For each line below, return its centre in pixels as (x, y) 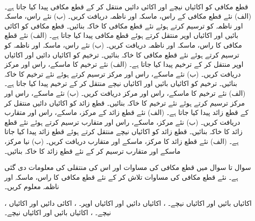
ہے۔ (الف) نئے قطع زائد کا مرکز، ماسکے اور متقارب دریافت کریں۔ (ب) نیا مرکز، (122, 141)
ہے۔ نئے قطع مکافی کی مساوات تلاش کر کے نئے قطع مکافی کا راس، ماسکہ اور (121, 177)
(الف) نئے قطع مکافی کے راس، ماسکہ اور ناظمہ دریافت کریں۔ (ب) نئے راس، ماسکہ (128, 16)
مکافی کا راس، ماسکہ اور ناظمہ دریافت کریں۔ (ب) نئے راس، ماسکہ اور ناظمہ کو (123, 44)
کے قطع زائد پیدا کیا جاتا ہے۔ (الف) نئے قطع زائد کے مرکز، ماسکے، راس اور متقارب (127, 112)
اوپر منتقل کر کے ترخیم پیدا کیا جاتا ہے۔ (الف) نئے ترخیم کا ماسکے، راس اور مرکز (124, 64)
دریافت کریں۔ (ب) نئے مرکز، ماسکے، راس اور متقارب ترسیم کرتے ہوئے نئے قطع (122, 122)
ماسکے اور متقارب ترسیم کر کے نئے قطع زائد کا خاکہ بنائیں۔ (93, 151)
